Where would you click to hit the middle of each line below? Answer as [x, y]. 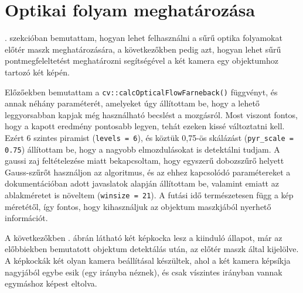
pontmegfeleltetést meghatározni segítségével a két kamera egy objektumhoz [142, 61]
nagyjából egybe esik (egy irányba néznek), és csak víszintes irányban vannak [144, 272]
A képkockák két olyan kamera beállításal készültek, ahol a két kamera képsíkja [148, 261]
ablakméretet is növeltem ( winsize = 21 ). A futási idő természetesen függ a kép [149, 195]
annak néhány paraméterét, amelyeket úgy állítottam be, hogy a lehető [132, 103]
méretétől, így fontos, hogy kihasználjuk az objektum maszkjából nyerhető [138, 206]
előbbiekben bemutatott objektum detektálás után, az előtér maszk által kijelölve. [152, 249]
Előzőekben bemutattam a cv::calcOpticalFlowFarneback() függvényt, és [141, 92]
